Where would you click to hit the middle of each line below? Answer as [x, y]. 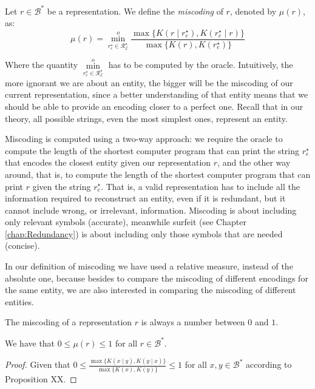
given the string [62, 186]
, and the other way [254, 162]
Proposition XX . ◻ [41, 378]
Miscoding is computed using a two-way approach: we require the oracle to [144, 139]
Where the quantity [42, 65]
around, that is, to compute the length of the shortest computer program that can [158, 174]
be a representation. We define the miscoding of [135, 11]
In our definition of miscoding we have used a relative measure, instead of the [149, 266]
